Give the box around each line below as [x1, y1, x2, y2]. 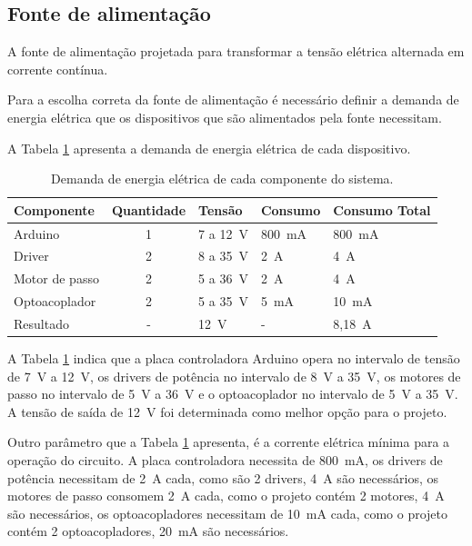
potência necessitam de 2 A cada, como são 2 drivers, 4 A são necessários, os [7, 468, 438, 487]
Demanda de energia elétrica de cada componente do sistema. [51, 169, 394, 188]
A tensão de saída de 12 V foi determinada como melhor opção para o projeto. [7, 402, 447, 421]
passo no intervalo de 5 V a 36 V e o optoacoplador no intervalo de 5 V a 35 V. [7, 384, 458, 403]
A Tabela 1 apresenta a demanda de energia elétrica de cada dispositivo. [7, 138, 411, 157]
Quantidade [111, 200, 186, 219]
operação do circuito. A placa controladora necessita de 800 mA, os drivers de [7, 451, 443, 470]
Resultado [14, 313, 69, 333]
